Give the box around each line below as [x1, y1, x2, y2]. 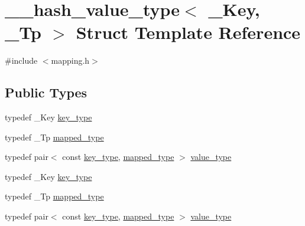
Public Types [5, 83, 87, 101]
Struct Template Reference [76, 20, 301, 44]
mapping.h [51, 54, 90, 67]
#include [5, 54, 38, 67]
